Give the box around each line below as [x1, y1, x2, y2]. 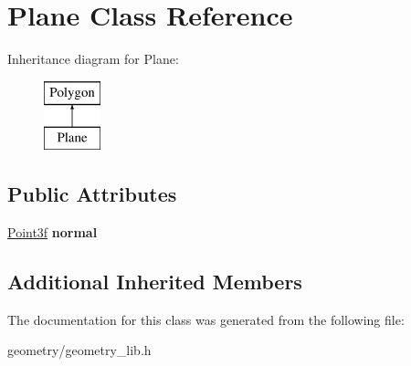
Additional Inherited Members [7, 267, 302, 296]
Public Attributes [7, 180, 177, 208]
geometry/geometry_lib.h [7, 340, 152, 360]
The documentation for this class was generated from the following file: [7, 309, 405, 329]
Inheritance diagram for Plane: [7, 49, 179, 68]
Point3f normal [7, 223, 98, 242]
